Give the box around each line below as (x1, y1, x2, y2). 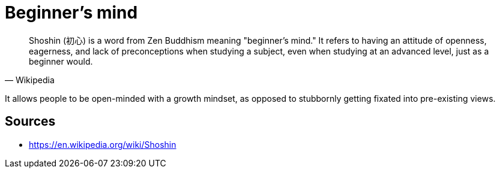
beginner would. (29, 56, 93, 66)
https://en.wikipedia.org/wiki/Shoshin (29, 139, 176, 150)
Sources (5, 114, 56, 129)
